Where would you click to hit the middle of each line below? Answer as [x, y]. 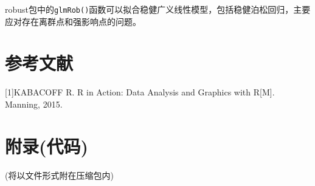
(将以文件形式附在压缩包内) [59, 175]
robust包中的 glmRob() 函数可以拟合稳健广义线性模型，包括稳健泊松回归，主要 [158, 9]
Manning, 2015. [34, 104]
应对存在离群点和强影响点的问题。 [73, 21]
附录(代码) [47, 146]
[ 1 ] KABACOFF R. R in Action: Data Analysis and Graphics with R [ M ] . [140, 92]
